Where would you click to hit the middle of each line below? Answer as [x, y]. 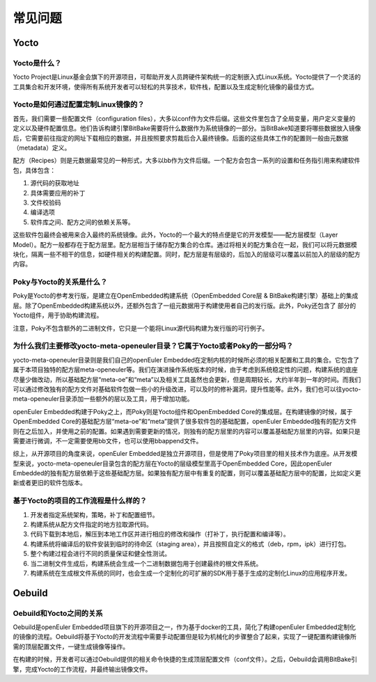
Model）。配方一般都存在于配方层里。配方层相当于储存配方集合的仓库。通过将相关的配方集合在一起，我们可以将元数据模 [185, 244]
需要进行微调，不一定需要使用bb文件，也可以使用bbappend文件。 [108, 441]
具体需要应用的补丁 [58, 193]
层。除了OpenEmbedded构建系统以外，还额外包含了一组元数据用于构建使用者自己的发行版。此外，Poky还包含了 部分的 [185, 306]
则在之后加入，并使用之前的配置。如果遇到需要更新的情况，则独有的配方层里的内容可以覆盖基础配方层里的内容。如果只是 [187, 431]
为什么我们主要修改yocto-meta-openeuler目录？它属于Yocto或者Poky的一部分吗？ [153, 346]
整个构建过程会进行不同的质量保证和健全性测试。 [100, 554]
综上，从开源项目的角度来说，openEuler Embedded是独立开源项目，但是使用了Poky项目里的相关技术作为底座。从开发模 [185, 454]
